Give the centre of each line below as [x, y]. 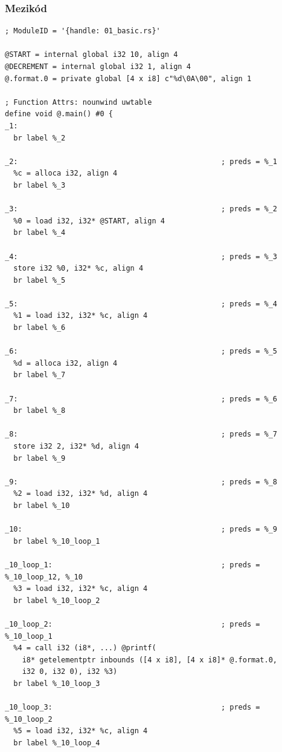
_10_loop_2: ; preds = [133, 624]
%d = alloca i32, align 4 [66, 363]
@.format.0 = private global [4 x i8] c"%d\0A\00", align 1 [128, 78]
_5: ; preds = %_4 [141, 304]
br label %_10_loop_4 [57, 743]
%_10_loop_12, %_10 [44, 577]
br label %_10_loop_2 [57, 600]
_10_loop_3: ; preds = [133, 707]
